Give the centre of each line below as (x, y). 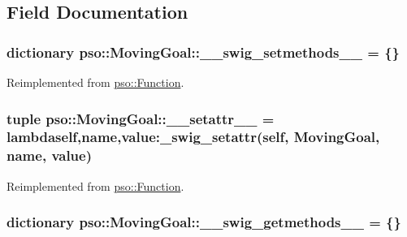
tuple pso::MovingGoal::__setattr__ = (141, 118)
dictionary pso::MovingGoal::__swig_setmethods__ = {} (203, 52)
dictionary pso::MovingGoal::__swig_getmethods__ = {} (204, 222)
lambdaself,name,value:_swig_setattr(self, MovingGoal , (193, 137)
